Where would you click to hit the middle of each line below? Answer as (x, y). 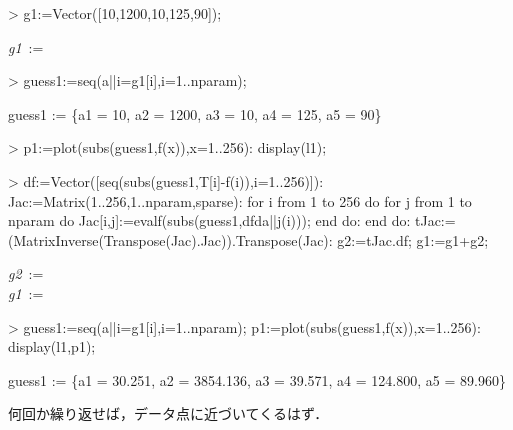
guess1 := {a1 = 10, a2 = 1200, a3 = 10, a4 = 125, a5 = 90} (195, 113)
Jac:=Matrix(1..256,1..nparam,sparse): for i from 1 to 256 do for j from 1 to (240, 200)
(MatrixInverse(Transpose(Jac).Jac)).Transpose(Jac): (170, 239)
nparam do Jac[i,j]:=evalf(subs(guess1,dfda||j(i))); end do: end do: (209, 220)
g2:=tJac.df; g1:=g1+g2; (413, 239)
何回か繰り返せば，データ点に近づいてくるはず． (168, 413)
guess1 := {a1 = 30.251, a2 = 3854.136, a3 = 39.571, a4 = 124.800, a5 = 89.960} (257, 379)
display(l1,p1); (52, 346)
